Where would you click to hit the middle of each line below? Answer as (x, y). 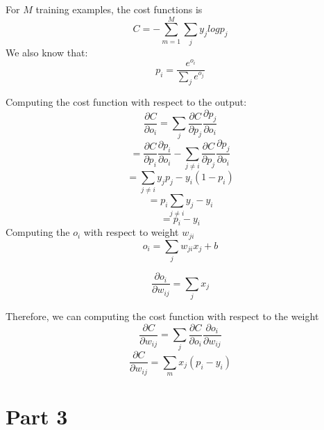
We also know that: (47, 52)
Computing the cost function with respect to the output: (126, 102)
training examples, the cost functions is (119, 9)
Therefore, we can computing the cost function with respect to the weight (162, 316)
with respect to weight (131, 232)
